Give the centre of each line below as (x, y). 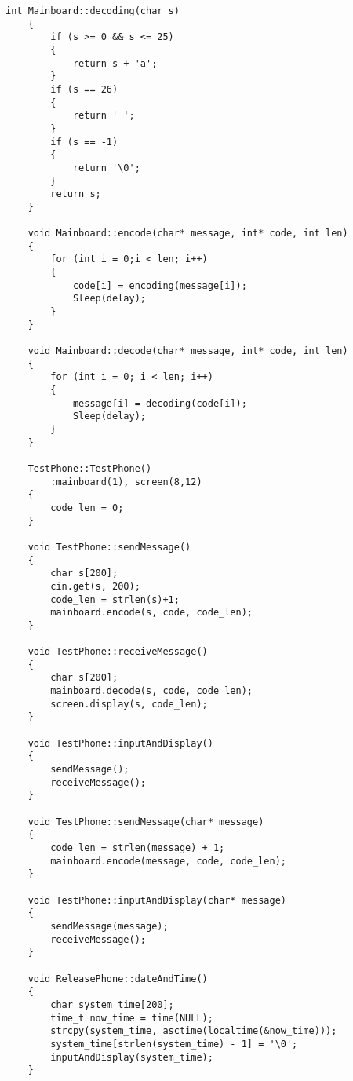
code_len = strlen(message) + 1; (138, 848)
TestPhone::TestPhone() (90, 468)
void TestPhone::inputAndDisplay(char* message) (157, 900)
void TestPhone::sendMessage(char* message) (146, 822)
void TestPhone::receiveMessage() (118, 652)
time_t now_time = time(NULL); (132, 1018)
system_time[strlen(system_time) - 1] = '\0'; (174, 1044)
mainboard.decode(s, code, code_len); (151, 691)
